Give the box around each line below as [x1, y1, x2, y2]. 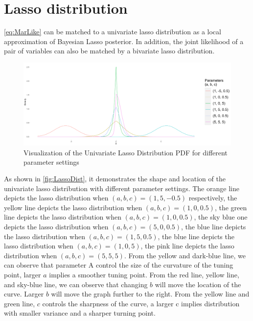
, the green [214, 202, 247, 212]
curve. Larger [4, 289, 44, 299]
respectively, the [188, 193, 237, 203]
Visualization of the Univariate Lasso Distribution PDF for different [23, 147, 228, 157]
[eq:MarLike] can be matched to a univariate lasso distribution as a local [4, 26, 221, 37]
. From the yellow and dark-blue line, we [124, 250, 246, 260]
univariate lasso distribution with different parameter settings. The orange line [4, 183, 239, 193]
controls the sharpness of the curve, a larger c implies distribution [42, 298, 240, 308]
